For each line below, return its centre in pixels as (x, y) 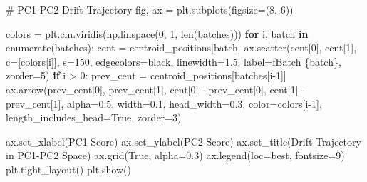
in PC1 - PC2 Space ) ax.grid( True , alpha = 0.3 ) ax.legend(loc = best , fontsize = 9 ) (175, 155)
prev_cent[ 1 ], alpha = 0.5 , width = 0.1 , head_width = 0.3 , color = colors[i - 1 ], (164, 103)
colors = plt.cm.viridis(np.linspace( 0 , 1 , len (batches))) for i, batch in (157, 33)
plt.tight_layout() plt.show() (68, 169)
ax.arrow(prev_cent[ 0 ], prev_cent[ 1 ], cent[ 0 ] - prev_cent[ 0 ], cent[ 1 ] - (155, 89)
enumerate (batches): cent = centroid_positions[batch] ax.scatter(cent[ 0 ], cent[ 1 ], (181, 47)
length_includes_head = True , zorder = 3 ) (94, 117)
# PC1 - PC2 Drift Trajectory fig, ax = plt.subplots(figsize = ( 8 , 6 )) (150, 9)
